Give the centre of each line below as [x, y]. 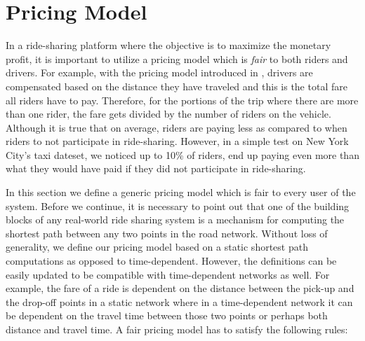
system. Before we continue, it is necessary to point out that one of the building [178, 206]
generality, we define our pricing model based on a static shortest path [157, 247]
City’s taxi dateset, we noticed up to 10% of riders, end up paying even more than [182, 154]
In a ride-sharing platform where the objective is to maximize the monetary [168, 45]
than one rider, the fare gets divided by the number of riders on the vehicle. [168, 114]
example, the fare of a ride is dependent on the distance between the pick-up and [180, 288]
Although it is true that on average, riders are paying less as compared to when [177, 127]
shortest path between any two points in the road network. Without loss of [167, 233]
